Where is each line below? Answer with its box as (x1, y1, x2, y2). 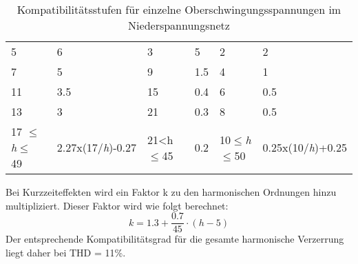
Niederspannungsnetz (128, 17, 230, 33)
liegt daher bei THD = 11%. (6, 245, 126, 259)
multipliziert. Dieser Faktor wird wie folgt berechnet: (6, 198, 229, 212)
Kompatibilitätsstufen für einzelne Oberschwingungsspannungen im (17, 1, 341, 17)
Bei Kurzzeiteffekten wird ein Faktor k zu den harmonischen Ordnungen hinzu (6, 185, 337, 199)
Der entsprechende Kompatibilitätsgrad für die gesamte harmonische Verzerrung (6, 232, 344, 246)
